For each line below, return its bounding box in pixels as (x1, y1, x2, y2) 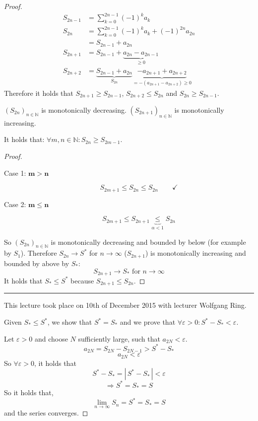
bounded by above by (4, 258, 69, 268)
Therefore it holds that (4, 87, 73, 98)
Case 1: (4, 167, 26, 178)
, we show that (47, 317, 92, 327)
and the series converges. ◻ (4, 408, 88, 418)
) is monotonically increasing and (145, 248, 246, 258)
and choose (34, 333, 68, 344)
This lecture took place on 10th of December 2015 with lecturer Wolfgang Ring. (4, 300, 247, 310)
